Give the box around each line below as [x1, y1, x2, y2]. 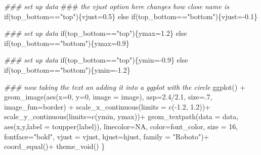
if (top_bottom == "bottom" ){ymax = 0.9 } [4, 37, 129, 48]
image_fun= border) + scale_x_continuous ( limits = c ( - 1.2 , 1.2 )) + [4, 101, 211, 112]
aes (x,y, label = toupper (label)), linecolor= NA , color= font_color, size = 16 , [4, 121, 238, 131]
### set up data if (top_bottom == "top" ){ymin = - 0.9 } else [4, 55, 188, 65]
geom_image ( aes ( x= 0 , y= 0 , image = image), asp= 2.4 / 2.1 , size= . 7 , [4, 91, 212, 102]
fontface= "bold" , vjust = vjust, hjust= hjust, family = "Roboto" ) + [4, 131, 209, 141]
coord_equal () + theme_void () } [4, 141, 105, 151]
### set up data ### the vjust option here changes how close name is [4, 1, 229, 11]
